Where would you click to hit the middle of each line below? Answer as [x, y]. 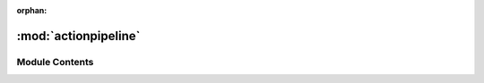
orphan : [32, 10]
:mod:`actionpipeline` [78, 36]
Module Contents [55, 62]
